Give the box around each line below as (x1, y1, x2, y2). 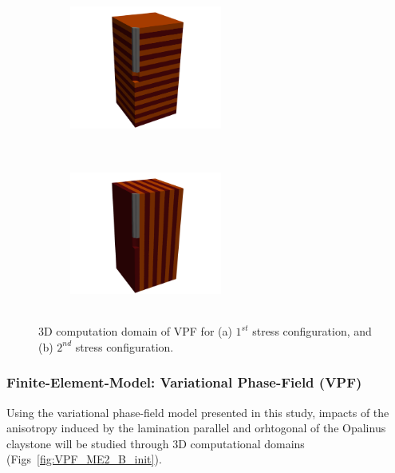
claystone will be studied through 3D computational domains (6, 435, 305, 451)
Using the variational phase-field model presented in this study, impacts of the (6, 403, 389, 420)
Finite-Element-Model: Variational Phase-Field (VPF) (6, 372, 362, 392)
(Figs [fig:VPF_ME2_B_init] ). (6, 451, 162, 467)
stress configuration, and (252, 323, 372, 340)
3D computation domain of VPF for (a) (38, 323, 232, 340)
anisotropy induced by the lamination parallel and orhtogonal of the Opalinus (6, 419, 386, 436)
